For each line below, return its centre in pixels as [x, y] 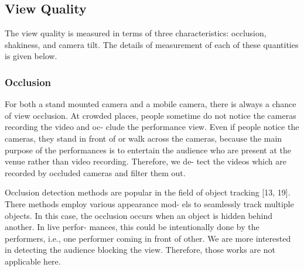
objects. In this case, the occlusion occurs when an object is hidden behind [139, 215]
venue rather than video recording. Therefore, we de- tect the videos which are [146, 161]
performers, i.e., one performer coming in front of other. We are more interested [148, 238]
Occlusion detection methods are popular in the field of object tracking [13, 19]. [148, 192]
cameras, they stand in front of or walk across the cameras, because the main [144, 138]
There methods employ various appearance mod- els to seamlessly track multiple [149, 203]
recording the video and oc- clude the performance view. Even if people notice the [152, 127]
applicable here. [33, 261]
